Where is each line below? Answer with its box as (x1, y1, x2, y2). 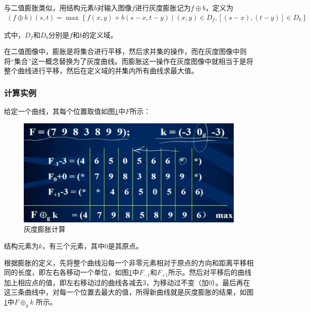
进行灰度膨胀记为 (135, 2, 191, 12)
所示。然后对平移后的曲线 (168, 267, 252, 277)
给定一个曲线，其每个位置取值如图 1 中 (4, 106, 125, 116)
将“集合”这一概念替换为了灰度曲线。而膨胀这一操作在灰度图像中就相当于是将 (4, 55, 254, 66)
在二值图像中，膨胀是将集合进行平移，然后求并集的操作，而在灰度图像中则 (4, 46, 247, 56)
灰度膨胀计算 (24, 224, 65, 234)
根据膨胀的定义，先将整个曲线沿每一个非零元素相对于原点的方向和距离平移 (4, 257, 247, 267)
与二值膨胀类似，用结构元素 (4, 2, 94, 12)
